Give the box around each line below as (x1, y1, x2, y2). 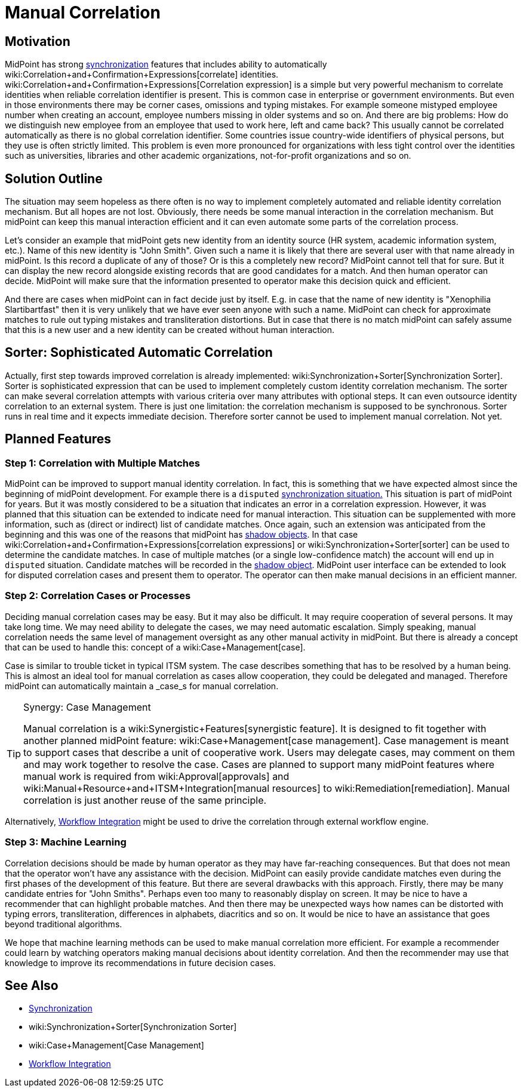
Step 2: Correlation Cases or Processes (5, 590, 191, 602)
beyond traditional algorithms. (5, 918, 122, 929)
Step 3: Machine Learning (5, 836, 127, 849)
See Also (5, 978, 59, 993)
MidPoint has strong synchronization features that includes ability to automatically (5, 59, 327, 70)
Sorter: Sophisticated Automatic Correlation (5, 345, 273, 360)
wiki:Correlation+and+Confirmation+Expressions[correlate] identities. (5, 69, 279, 80)
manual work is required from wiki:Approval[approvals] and (23, 770, 290, 782)
